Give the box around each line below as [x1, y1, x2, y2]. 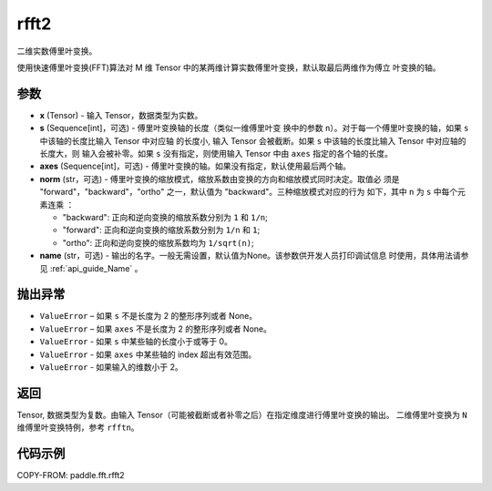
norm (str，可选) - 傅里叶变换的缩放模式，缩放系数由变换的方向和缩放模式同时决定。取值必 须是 [39, 173, 400, 184]
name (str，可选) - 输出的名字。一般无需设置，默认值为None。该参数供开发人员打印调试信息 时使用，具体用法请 [39, 251, 461, 261]
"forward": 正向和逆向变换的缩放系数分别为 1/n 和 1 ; [62, 224, 261, 236]
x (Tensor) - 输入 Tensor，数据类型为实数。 [39, 109, 203, 120]
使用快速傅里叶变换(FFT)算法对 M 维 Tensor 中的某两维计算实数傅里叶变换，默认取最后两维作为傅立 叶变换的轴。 [16, 62, 441, 73]
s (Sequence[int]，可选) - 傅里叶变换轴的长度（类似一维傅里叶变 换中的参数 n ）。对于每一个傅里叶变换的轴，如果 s [39, 123, 469, 134]
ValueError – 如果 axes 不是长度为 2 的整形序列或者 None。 [39, 323, 272, 334]
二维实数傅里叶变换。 [16, 46, 97, 56]
